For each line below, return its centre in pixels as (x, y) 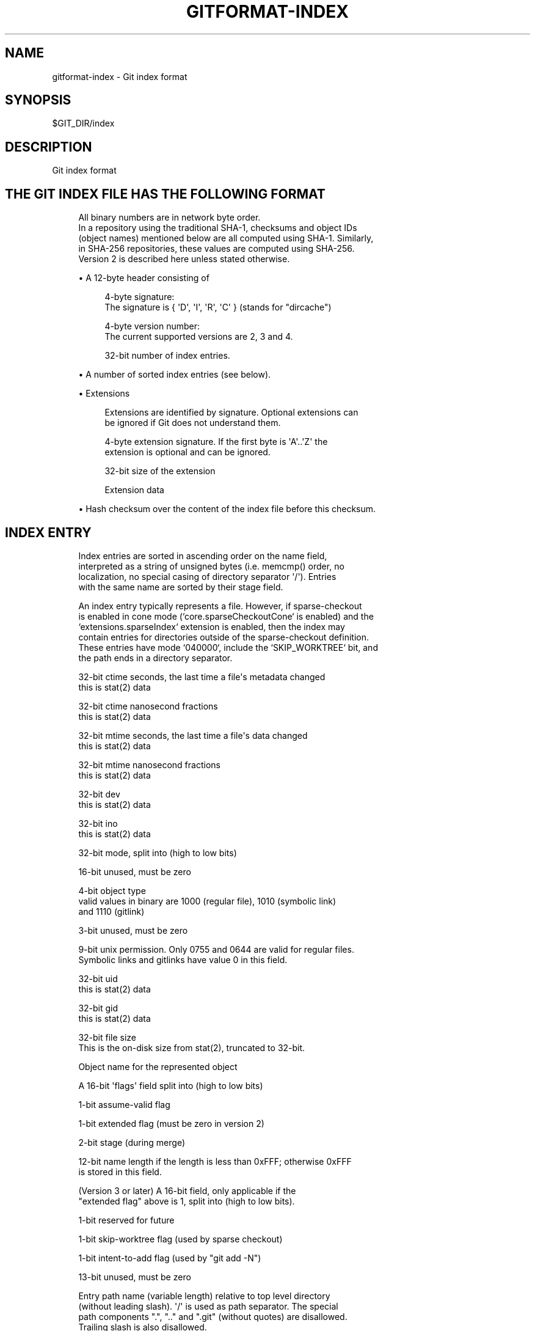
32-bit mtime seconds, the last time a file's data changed (193, 735)
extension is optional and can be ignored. (187, 452)
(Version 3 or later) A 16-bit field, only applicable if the (187, 1190)
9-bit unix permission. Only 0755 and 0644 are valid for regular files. (216, 949)
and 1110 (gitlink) (111, 911)
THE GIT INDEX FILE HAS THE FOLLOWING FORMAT (165, 194)
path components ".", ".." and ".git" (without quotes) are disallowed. (213, 1316)
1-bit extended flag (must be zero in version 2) (171, 1123)
